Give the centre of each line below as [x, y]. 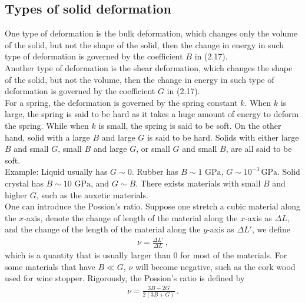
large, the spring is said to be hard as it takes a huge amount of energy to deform [152, 114]
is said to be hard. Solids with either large [223, 137]
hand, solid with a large [47, 137]
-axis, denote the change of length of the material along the [131, 217]
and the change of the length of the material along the [103, 229]
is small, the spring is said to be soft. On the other [190, 125]
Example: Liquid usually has [56, 172]
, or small [153, 149]
